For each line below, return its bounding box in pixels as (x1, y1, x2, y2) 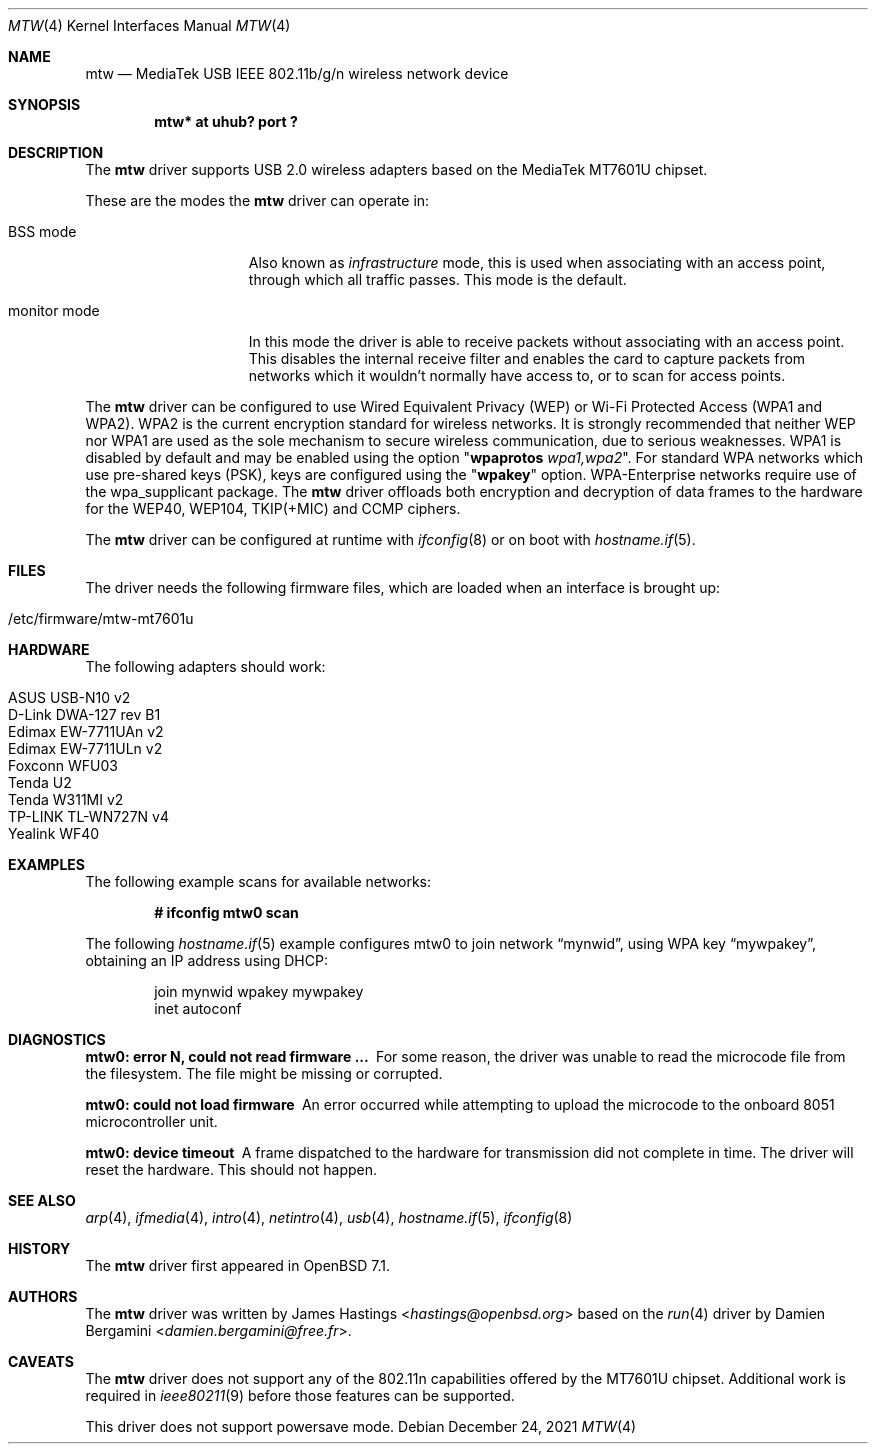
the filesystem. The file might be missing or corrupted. (85, 1065, 443, 1082)
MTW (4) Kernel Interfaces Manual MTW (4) (8, 17, 291, 34)
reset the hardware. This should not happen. (85, 1161, 378, 1178)
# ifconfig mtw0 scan (154, 904, 299, 921)
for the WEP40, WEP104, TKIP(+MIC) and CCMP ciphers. (85, 500, 461, 517)
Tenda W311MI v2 (8, 791, 124, 808)
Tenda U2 (8, 774, 72, 791)
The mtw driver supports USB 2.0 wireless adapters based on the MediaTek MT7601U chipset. (85, 161, 708, 178)
